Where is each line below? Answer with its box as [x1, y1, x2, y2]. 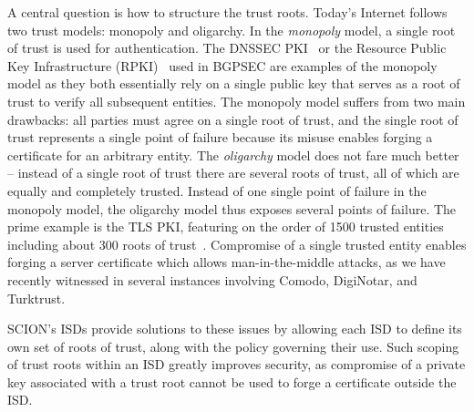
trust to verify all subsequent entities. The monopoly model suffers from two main [7, 91, 466, 110]
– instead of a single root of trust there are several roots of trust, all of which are [7, 163, 459, 182]
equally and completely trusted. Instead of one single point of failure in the [7, 180, 427, 200]
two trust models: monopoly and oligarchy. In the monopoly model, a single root [7, 20, 456, 39]
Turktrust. [7, 288, 66, 307]
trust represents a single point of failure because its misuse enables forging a [7, 128, 433, 147]
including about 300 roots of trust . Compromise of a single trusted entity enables [7, 234, 467, 253]
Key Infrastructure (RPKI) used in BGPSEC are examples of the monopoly [7, 56, 438, 75]
